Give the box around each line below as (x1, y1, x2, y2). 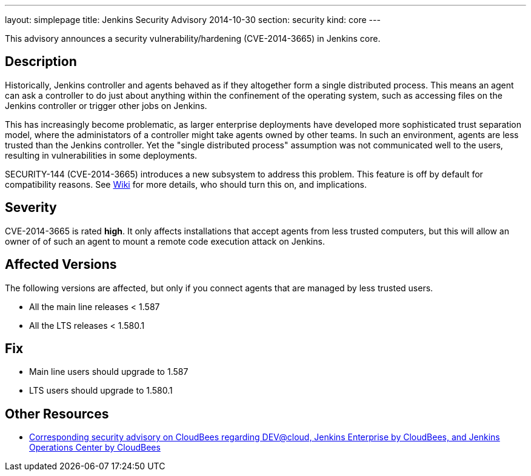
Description (5, 54, 77, 70)
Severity (5, 200, 57, 216)
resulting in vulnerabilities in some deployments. (5, 150, 198, 160)
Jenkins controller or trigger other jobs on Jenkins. (5, 100, 207, 111)
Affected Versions (5, 257, 117, 273)
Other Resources (5, 406, 109, 421)
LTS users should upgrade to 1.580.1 (29, 385, 173, 396)
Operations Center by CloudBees (29, 442, 161, 453)
